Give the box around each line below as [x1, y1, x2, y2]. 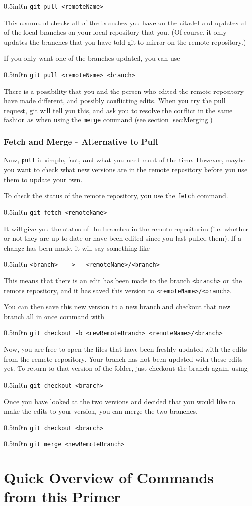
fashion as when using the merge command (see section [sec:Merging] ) [4, 115, 213, 125]
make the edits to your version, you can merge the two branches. [4, 406, 198, 416]
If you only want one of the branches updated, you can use [4, 53, 180, 63]
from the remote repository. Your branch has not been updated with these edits [4, 353, 243, 364]
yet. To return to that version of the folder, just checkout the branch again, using [4, 363, 248, 373]
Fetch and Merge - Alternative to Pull [4, 136, 158, 148]
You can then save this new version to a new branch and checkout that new [4, 301, 231, 312]
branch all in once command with [4, 311, 104, 321]
